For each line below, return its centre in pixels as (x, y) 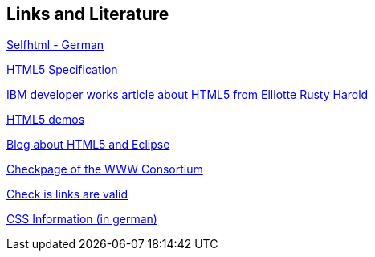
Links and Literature (88, 14)
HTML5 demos (46, 120)
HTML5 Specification (62, 70)
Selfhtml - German (55, 45)
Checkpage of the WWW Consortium (105, 169)
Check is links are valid (67, 194)
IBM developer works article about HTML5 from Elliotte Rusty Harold (187, 95)
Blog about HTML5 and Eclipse (88, 145)
